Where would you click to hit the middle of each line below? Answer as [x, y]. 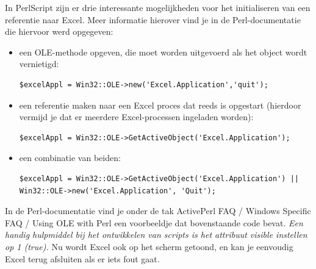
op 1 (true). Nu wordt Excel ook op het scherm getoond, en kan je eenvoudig [149, 246]
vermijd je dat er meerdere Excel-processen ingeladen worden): [136, 117]
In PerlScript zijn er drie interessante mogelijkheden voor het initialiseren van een [158, 7]
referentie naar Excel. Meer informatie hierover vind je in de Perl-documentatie [153, 19]
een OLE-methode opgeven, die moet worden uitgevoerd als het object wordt [163, 52]
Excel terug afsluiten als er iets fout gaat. [82, 258]
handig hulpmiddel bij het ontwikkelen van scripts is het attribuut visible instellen [156, 235]
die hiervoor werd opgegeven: [59, 31]
